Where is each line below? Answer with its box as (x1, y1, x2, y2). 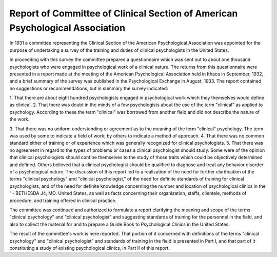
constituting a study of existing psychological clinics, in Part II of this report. (9, 245, 170, 251)
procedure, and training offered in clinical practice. (9, 197, 117, 204)
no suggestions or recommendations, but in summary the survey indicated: (9, 85, 169, 91)
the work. (9, 116, 30, 123)
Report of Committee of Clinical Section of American (9, 8, 238, 19)
